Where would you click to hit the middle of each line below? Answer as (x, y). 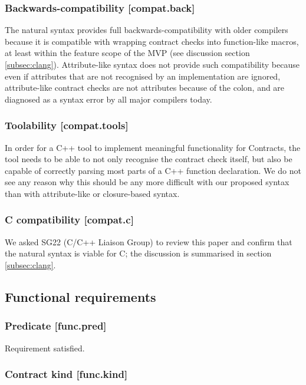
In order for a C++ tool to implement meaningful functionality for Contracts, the (153, 147)
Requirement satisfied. (45, 348)
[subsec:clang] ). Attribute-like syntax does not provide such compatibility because (152, 64)
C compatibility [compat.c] (69, 220)
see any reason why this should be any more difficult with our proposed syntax (147, 182)
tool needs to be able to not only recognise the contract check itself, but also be (149, 159)
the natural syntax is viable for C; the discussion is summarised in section (138, 253)
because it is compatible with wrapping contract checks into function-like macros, (152, 41)
